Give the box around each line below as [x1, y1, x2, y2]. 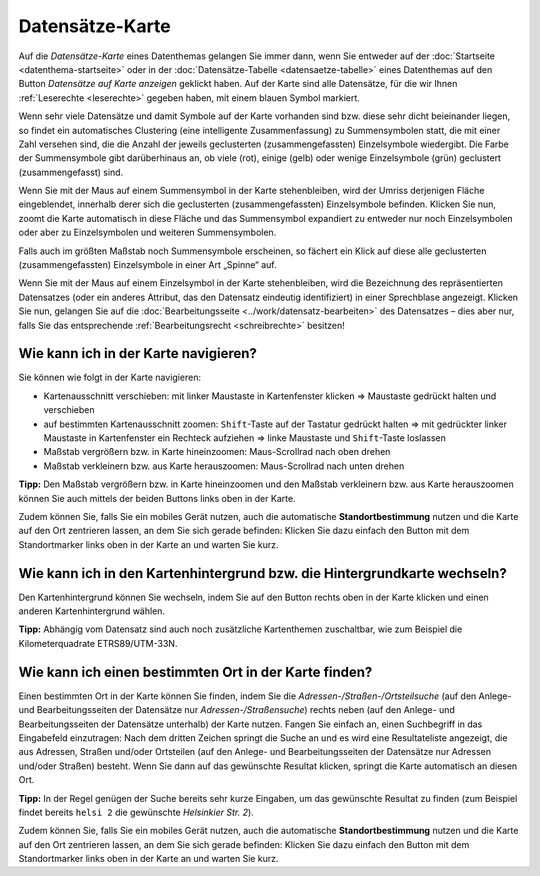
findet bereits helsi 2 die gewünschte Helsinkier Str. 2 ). [18, 806, 254, 818]
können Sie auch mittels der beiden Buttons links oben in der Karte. [18, 492, 296, 504]
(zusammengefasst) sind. [18, 166, 124, 178]
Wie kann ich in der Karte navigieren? [18, 345, 257, 362]
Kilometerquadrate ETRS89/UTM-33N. [18, 637, 178, 649]
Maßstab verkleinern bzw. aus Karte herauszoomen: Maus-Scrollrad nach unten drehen [43, 460, 405, 472]
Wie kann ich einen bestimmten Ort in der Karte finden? [18, 663, 373, 680]
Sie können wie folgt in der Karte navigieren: [18, 371, 202, 384]
